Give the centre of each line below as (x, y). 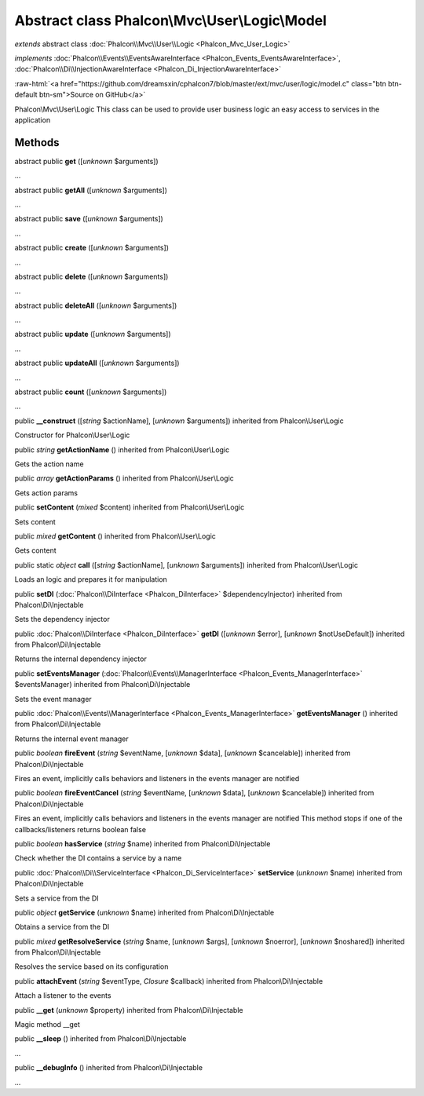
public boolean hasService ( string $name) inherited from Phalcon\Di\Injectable (143, 843)
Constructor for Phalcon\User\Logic (72, 435)
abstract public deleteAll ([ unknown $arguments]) (96, 305)
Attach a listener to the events (63, 996)
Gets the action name (49, 464)
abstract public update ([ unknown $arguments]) (93, 334)
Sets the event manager (53, 699)
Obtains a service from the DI (62, 927)
